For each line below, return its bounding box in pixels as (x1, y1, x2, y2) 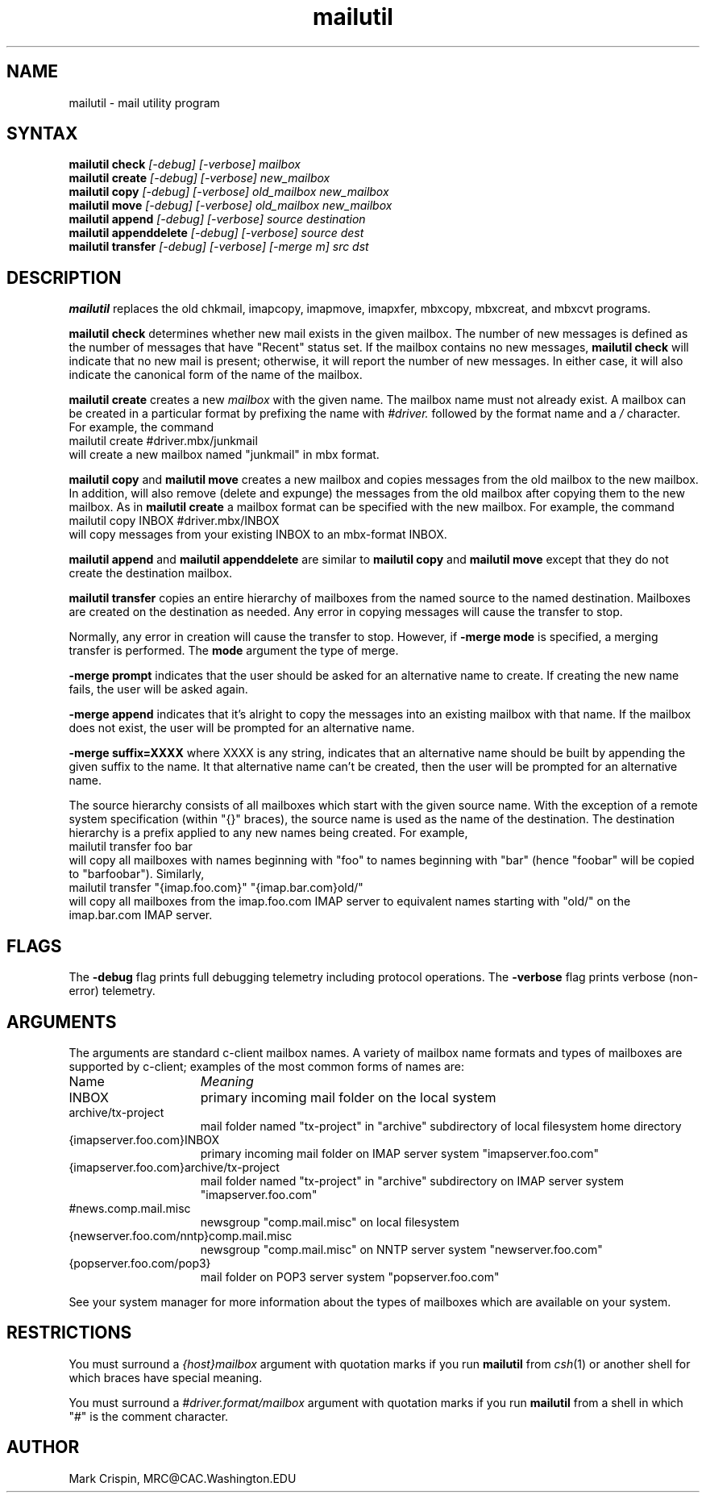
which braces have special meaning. (69, 1370, 263, 1384)
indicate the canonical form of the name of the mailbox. (69, 368, 363, 382)
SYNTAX (6, 123, 78, 144)
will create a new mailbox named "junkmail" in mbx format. (69, 448, 380, 462)
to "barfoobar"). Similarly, (69, 867, 205, 881)
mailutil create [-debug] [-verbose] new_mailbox (69, 171, 330, 185)
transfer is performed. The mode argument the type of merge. (69, 643, 399, 658)
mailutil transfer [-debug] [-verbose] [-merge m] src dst (69, 239, 369, 254)
